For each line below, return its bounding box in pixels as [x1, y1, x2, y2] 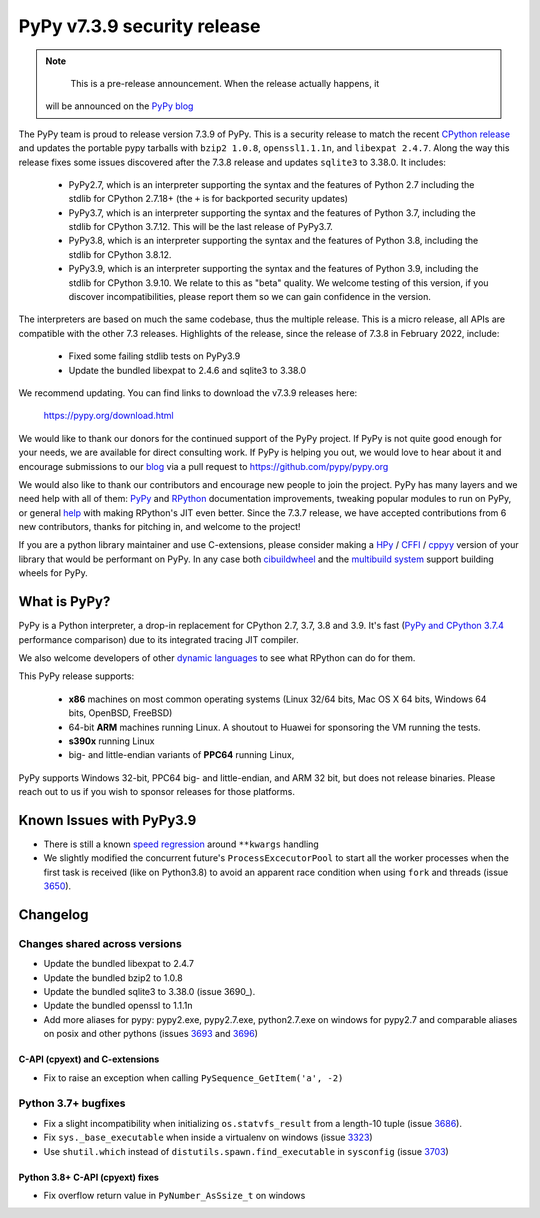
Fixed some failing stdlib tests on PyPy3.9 [68, 350, 241, 362]
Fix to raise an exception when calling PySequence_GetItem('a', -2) [43, 1071, 344, 1084]
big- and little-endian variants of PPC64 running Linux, [68, 749, 295, 761]
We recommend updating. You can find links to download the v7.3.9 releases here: [18, 386, 358, 399]
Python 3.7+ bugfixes [18, 1096, 126, 1110]
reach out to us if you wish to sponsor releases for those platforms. [18, 786, 295, 798]
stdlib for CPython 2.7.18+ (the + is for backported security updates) [68, 193, 349, 205]
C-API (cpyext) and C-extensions [18, 1053, 160, 1065]
